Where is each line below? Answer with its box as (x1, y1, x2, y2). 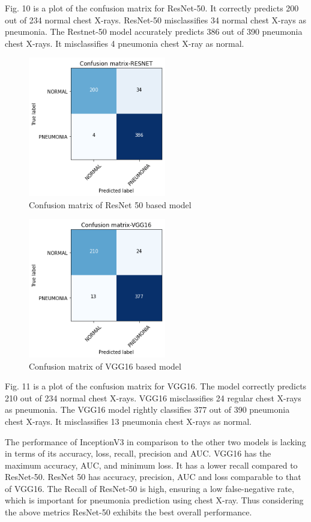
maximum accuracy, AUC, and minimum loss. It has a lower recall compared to (5, 458, 298, 471)
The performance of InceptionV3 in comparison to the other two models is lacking (5, 435, 306, 448)
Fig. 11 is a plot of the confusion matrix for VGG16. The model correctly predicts (5, 380, 307, 392)
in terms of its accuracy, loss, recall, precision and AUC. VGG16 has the (5, 447, 271, 460)
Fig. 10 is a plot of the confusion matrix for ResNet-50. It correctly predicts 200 (5, 2, 299, 14)
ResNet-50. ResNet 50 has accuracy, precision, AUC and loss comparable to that (5, 470, 301, 483)
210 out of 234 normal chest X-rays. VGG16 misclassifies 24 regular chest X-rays (5, 391, 301, 404)
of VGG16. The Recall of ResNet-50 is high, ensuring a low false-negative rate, (5, 482, 294, 494)
